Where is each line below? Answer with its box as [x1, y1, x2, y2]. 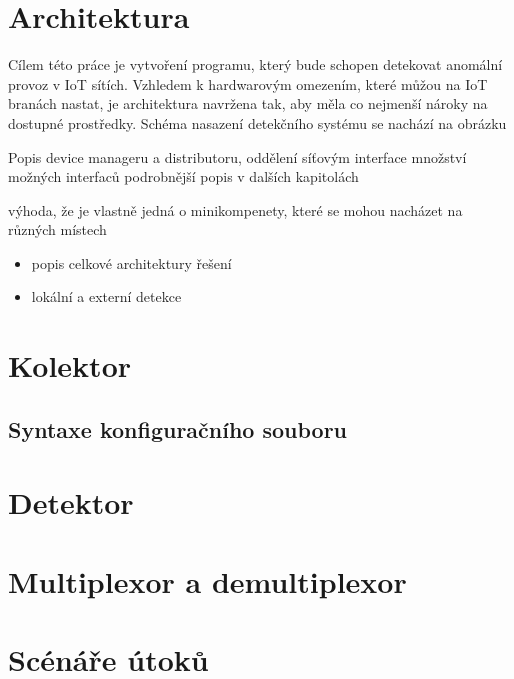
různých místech [8, 219, 107, 240]
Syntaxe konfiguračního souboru [8, 413, 348, 444]
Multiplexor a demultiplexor [8, 560, 407, 601]
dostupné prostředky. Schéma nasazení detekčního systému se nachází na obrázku [8, 112, 507, 133]
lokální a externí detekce [31, 286, 182, 307]
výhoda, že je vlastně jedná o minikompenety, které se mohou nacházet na [8, 199, 463, 220]
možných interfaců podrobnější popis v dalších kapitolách [8, 166, 359, 187]
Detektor [8, 482, 134, 523]
